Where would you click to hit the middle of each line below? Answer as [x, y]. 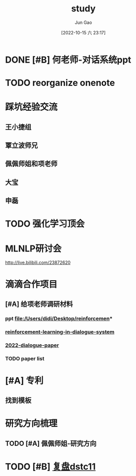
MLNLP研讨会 [34, 248]
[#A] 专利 [24, 380]
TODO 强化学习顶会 [45, 224]
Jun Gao [83, 22]
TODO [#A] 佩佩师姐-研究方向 [51, 443]
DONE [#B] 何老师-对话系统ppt [68, 60]
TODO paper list [25, 358]
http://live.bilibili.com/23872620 [38, 263]
